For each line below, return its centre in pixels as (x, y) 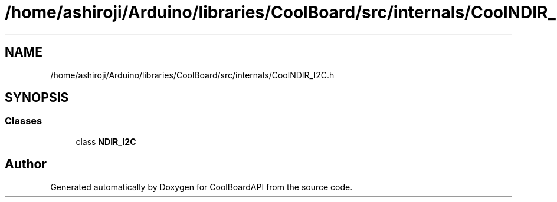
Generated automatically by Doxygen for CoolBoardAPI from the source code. (201, 187)
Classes (24, 121)
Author (26, 164)
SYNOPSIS (37, 98)
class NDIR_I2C (106, 141)
